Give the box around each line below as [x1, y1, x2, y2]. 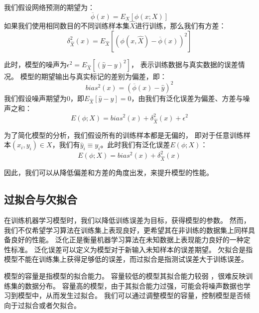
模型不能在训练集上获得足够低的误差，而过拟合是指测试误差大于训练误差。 [4, 254, 248, 264]
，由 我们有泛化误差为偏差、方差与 [131, 93, 243, 103]
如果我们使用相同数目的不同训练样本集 [4, 20, 129, 31]
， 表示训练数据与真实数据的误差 [130, 59, 238, 69]
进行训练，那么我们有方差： [135, 20, 226, 31]
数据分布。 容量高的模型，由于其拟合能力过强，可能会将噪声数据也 [24, 280, 244, 291]
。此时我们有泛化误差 [100, 139, 170, 150]
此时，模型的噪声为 [4, 59, 67, 69]
